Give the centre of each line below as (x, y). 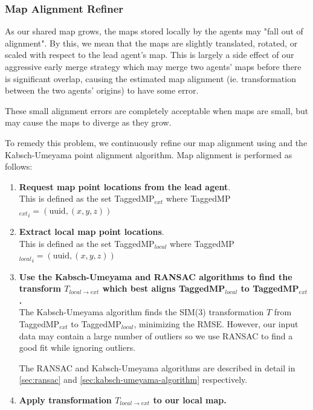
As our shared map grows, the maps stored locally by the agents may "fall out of (154, 31)
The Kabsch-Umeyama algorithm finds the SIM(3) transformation (141, 312)
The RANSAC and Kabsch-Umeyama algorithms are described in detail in (157, 367)
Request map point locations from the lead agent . (125, 186)
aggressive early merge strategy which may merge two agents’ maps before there (153, 66)
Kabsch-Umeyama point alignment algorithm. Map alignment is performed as (149, 154)
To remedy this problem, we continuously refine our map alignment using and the (156, 142)
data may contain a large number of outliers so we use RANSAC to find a (156, 335)
